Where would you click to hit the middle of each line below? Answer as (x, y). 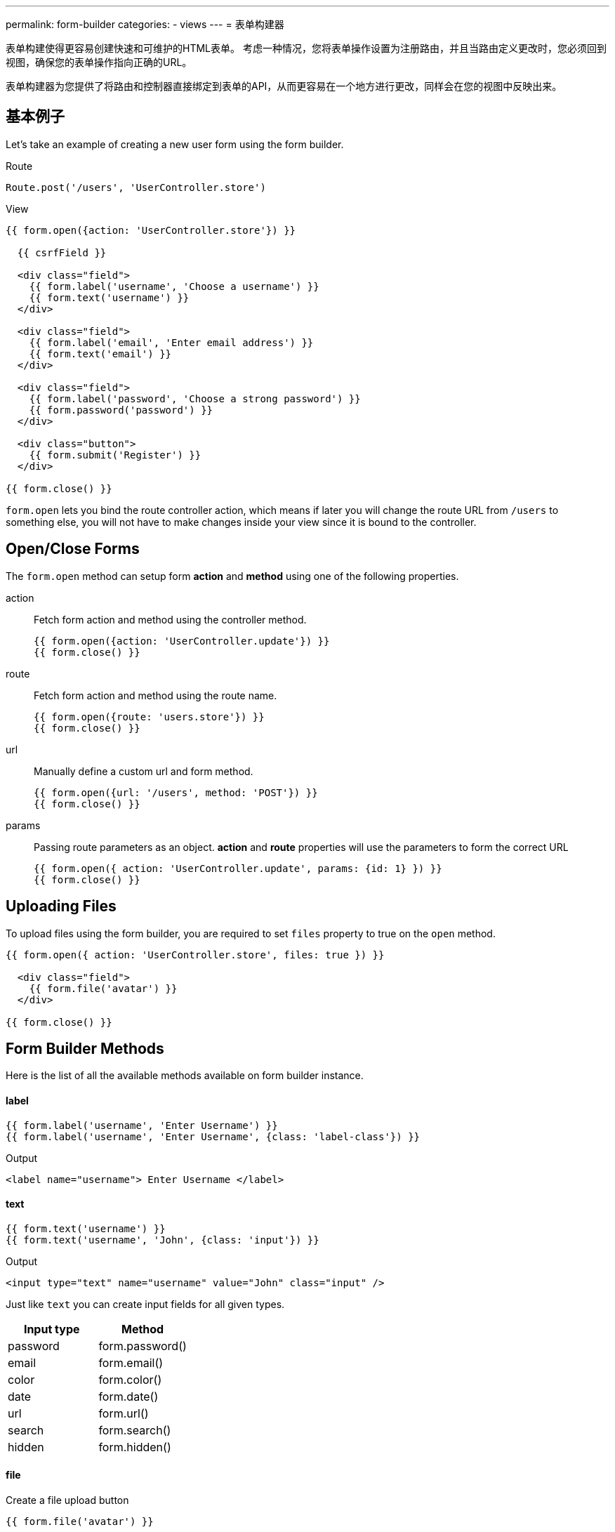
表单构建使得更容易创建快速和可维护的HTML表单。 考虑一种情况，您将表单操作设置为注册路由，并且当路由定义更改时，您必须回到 (306, 48)
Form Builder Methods (85, 1048)
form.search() (135, 1430)
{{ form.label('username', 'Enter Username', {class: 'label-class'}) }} (213, 1136)
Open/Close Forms (73, 549)
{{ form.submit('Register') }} (115, 455)
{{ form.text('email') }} (100, 354)
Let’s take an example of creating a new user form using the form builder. (175, 144)
